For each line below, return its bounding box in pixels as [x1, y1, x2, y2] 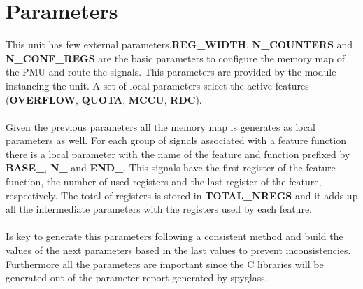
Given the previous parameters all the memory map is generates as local [6, 119, 315, 134]
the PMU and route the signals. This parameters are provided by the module [6, 64, 336, 79]
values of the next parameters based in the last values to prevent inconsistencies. [6, 243, 351, 258]
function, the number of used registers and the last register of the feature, [6, 174, 322, 189]
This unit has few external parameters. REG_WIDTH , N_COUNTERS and [6, 37, 353, 52]
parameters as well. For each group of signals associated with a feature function [6, 133, 346, 148]
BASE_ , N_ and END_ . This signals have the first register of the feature [6, 160, 336, 175]
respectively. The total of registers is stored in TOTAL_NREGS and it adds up [6, 188, 358, 202]
